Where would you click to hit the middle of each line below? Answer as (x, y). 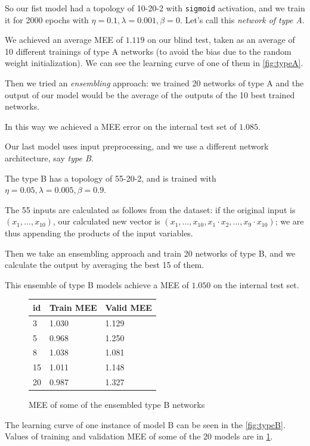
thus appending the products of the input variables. (99, 233)
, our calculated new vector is (106, 221)
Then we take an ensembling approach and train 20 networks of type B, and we (150, 253)
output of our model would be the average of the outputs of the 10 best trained (150, 94)
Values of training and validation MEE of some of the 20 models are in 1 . (139, 436)
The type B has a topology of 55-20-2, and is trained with (111, 178)
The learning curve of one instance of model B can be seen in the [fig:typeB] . (145, 424)
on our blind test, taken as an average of (221, 40)
